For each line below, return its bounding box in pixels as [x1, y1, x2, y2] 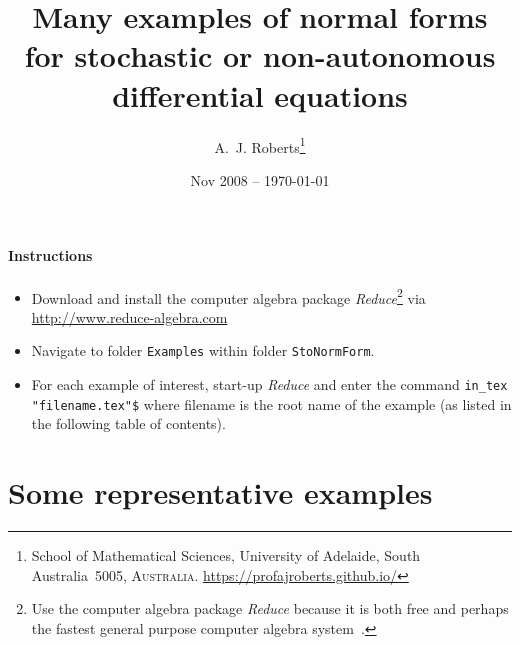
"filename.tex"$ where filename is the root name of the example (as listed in [31, 393, 512, 414]
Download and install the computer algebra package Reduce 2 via [31, 284, 426, 308]
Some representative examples [8, 472, 433, 513]
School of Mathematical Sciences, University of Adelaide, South [31, 545, 421, 566]
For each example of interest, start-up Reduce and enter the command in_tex [31, 374, 508, 395]
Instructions [8, 245, 93, 266]
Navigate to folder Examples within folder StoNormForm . [31, 340, 375, 361]
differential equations [112, 74, 408, 115]
